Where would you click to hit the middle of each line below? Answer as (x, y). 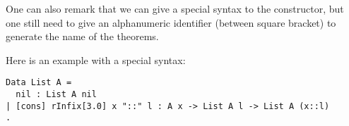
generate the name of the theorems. (82, 36)
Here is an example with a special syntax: (96, 59)
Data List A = (39, 83)
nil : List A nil (56, 95)
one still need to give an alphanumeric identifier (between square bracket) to (171, 22)
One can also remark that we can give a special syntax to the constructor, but (175, 8)
